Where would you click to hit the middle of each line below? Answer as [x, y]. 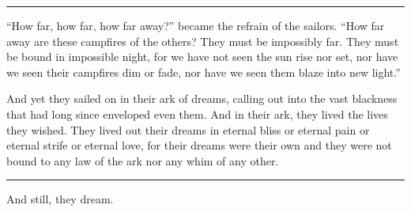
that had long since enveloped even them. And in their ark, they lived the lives [197, 114]
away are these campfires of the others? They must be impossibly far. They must [203, 41]
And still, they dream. [60, 199]
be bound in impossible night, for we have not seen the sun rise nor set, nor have [202, 57]
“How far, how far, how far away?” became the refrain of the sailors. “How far [196, 25]
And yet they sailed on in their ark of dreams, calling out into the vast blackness [202, 98]
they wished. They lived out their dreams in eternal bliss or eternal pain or [188, 129]
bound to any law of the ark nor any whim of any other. [143, 160]
